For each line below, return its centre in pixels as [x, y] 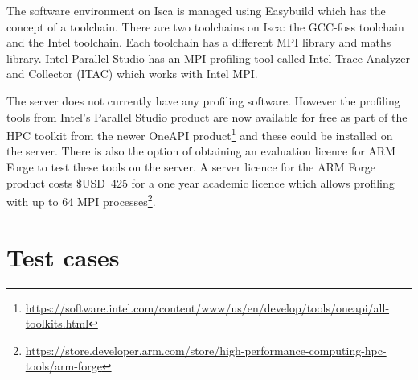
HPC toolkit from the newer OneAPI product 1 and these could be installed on [200, 134]
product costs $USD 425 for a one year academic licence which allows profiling [201, 182]
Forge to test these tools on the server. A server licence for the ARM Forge [191, 167]
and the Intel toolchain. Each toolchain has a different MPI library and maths [199, 42]
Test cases [63, 256]
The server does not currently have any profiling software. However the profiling [203, 100]
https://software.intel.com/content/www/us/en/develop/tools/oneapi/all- [207, 307]
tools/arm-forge [64, 366]
